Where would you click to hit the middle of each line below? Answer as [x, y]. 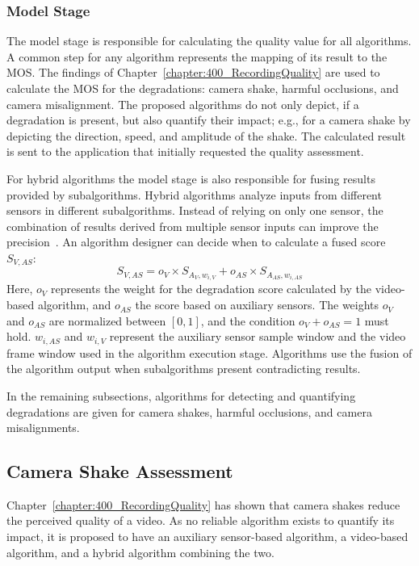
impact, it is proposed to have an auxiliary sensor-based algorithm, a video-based [207, 537]
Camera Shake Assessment [120, 471]
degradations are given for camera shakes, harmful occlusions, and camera [189, 411]
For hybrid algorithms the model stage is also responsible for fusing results [191, 178]
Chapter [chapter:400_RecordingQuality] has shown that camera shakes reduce [203, 504]
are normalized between [107, 320]
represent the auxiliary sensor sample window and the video [258, 336]
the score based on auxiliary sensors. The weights [257, 305]
